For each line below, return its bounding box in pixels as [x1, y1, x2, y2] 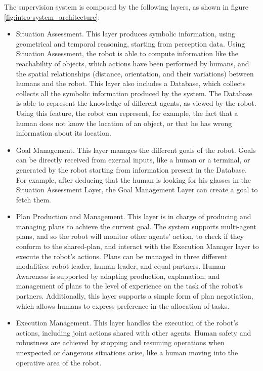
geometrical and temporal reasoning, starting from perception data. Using [16, 38, 245, 49]
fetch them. [16, 194, 52, 204]
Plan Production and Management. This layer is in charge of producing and [16, 211, 251, 222]
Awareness [16, 270, 48, 281]
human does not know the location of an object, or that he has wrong [16, 117, 232, 128]
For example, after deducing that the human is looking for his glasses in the [16, 174, 251, 185]
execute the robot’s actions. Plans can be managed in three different [16, 251, 228, 261]
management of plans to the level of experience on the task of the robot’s [16, 280, 243, 291]
